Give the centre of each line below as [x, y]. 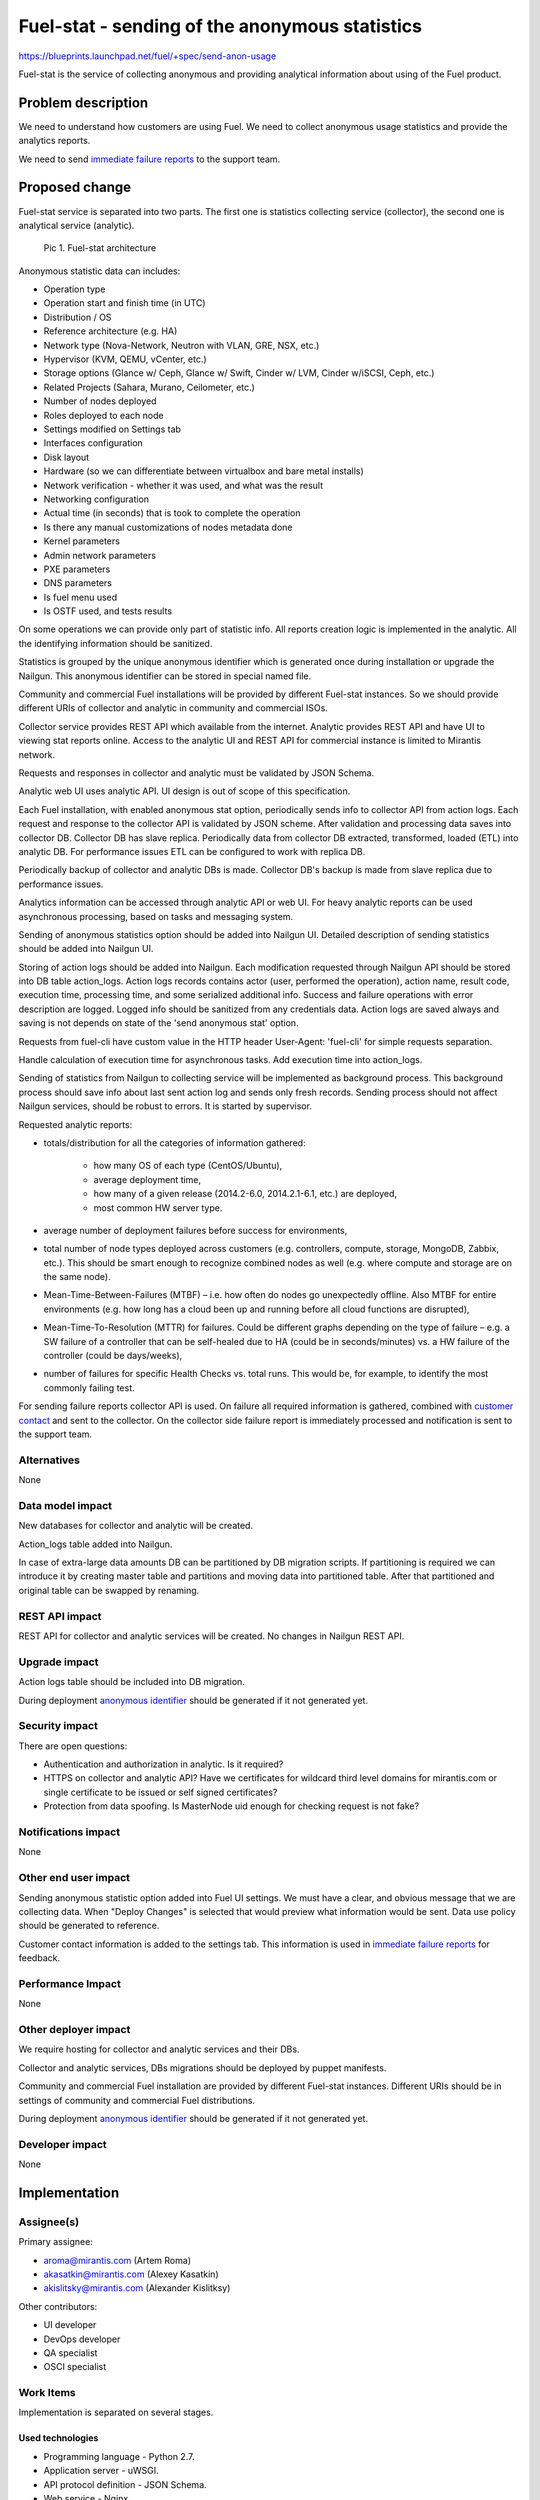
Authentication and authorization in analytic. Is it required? [163, 1764]
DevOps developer [82, 2339]
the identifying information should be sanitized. [115, 643]
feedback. [39, 1958]
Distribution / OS [77, 317]
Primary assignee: [56, 2242]
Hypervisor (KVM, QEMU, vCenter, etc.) [125, 359]
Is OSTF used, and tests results [108, 611]
